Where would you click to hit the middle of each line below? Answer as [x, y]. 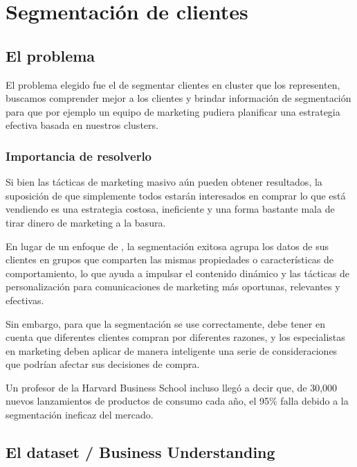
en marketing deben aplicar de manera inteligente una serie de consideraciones [172, 350]
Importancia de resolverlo [79, 156]
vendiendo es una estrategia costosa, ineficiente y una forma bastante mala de [170, 209]
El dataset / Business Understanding [140, 452]
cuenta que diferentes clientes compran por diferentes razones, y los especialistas [175, 337]
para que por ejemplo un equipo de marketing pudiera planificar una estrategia [173, 111]
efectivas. [25, 300]
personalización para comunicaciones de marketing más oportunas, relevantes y [173, 287]
